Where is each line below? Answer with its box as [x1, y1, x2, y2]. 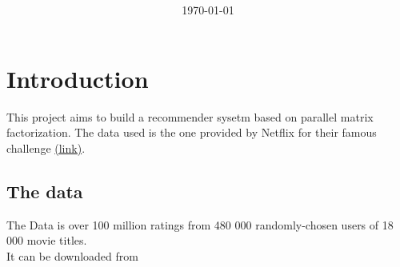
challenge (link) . [6, 139, 86, 156]
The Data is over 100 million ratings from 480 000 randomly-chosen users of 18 [6, 216, 394, 233]
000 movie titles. [6, 232, 87, 249]
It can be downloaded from [6, 247, 138, 264]
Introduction [6, 62, 149, 94]
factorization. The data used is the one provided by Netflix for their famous [6, 124, 377, 141]
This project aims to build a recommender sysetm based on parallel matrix [6, 108, 374, 125]
